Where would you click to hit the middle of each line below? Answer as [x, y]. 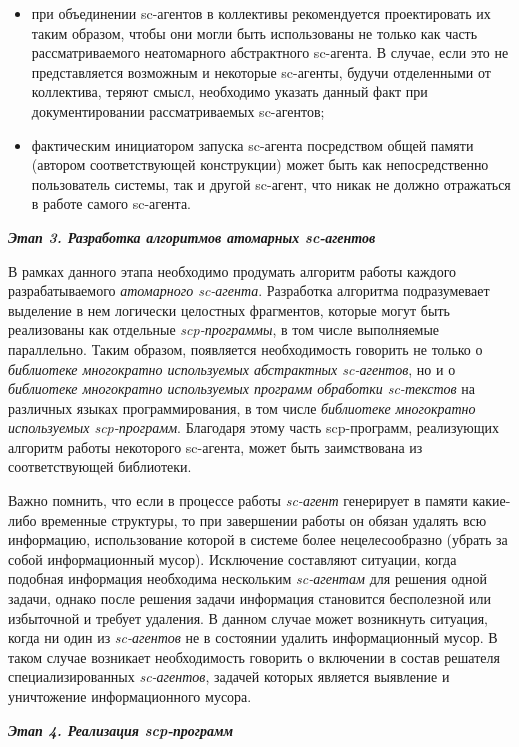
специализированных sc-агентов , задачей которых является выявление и [229, 676]
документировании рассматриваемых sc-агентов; [178, 110]
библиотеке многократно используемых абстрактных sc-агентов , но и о [232, 368]
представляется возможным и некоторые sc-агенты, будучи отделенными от [261, 71]
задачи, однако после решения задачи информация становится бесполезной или [250, 598]
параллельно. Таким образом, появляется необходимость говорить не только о [245, 348]
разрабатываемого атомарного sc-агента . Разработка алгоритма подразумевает [249, 290]
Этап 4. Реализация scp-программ [121, 729]
